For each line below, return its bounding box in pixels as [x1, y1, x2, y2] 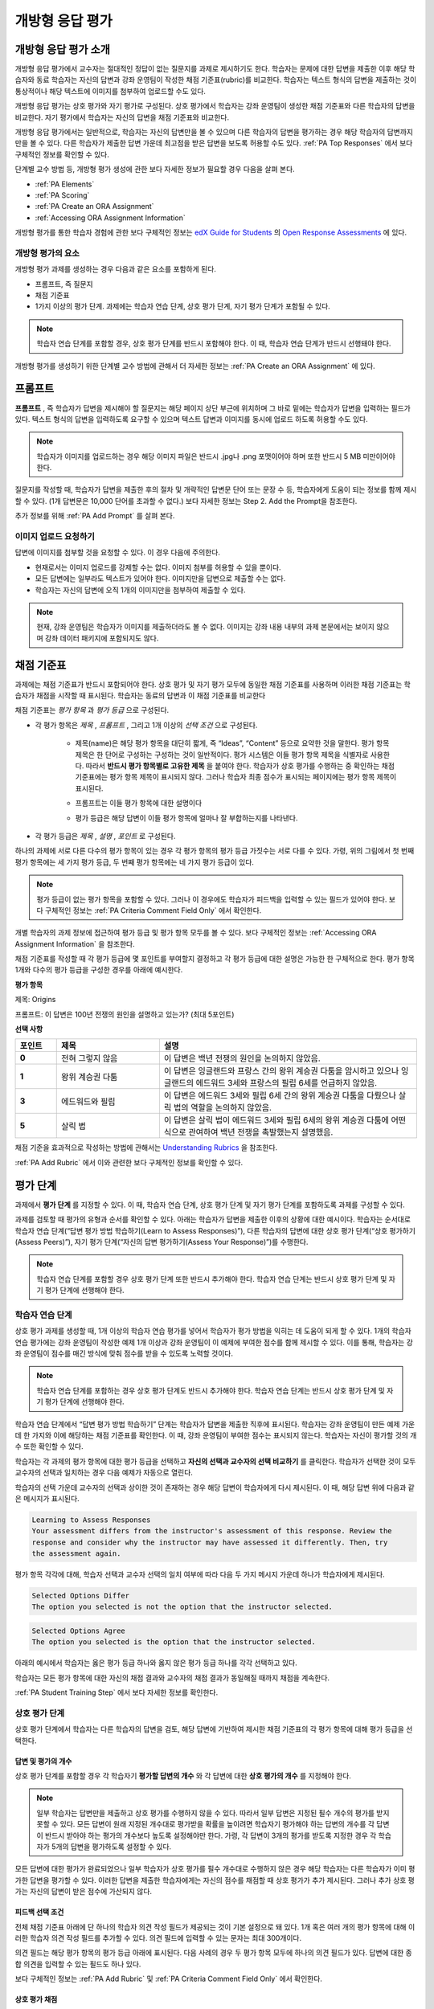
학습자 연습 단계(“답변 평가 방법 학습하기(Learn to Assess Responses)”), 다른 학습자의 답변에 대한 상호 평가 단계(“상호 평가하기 [14, 1225, 416, 1235]
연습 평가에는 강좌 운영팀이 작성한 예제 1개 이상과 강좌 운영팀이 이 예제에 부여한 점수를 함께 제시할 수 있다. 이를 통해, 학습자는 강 [14, 1337, 413, 1347]
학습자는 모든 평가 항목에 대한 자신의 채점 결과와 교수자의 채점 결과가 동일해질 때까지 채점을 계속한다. [14, 1672, 330, 1683]
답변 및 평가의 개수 [14, 1756, 72, 1766]
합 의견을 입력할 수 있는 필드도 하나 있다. [14, 1959, 141, 1969]
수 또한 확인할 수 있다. [14, 1442, 84, 1451]
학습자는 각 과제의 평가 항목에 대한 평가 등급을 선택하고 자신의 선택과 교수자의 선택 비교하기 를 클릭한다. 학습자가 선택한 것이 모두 [14, 1456, 416, 1466]
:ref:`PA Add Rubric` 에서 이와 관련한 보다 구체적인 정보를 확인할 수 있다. [14, 1157, 244, 1167]
